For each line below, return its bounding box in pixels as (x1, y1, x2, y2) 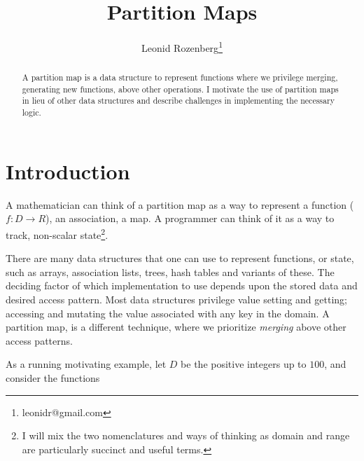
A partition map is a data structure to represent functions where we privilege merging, (22, 71, 338, 83)
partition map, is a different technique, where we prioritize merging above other (6, 319, 346, 334)
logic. (22, 106, 41, 118)
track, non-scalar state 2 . (6, 225, 108, 242)
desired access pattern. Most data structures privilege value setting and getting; (6, 291, 347, 306)
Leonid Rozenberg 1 (141, 39, 223, 55)
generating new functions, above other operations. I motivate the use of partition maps (22, 83, 339, 95)
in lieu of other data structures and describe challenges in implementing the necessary (22, 95, 335, 106)
